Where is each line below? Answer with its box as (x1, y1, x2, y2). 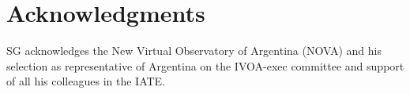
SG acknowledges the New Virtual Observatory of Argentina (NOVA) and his (6, 42, 382, 59)
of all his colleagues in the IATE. (6, 73, 166, 89)
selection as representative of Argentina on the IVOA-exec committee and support (6, 57, 404, 74)
